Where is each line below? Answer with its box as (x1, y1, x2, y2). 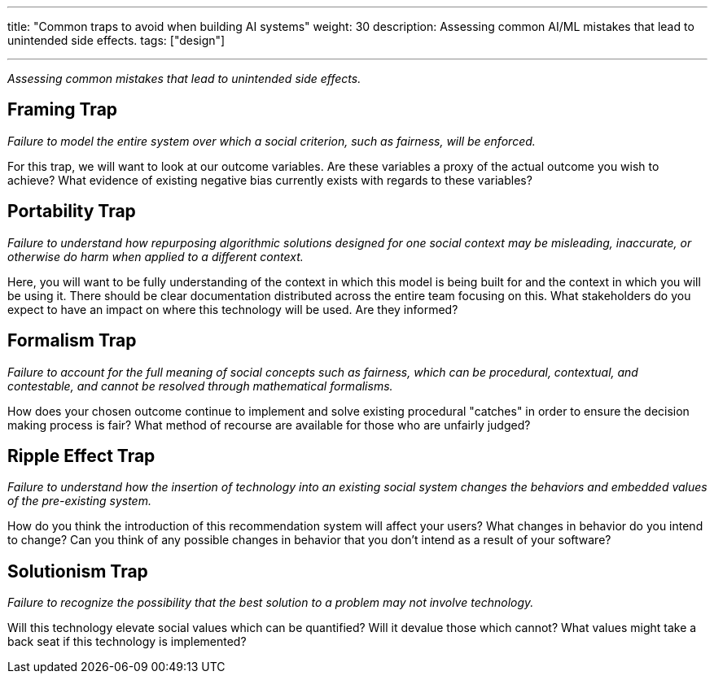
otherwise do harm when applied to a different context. (7, 249, 304, 264)
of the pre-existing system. (7, 494, 151, 508)
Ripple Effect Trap (7, 445, 156, 466)
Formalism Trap (7, 330, 137, 351)
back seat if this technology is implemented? (7, 634, 247, 649)
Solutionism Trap (7, 560, 148, 582)
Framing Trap (7, 99, 118, 120)
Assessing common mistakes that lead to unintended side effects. (7, 72, 361, 85)
